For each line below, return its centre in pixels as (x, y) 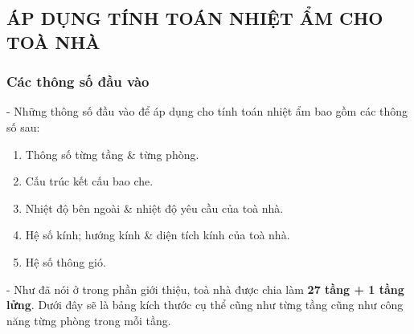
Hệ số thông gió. (66, 261)
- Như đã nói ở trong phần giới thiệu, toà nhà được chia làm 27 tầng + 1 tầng (205, 289)
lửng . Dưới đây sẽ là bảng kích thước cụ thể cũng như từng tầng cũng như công (205, 305)
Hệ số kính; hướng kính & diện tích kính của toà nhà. (158, 235)
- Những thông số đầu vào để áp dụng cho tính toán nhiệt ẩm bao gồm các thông (207, 111)
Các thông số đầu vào (78, 81)
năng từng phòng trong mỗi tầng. (89, 320)
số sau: (23, 126)
